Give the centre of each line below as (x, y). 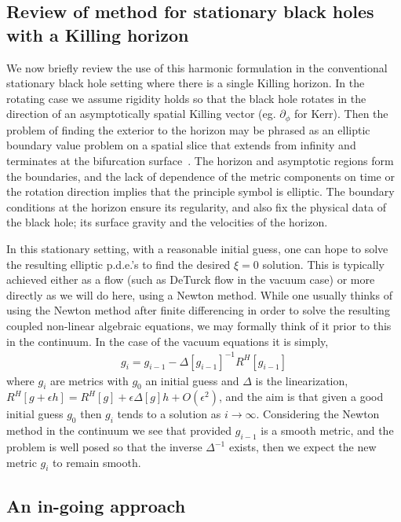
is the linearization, (302, 380)
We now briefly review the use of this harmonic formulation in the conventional (197, 67)
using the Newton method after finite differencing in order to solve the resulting (198, 310)
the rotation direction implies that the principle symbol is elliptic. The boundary (200, 191)
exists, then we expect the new (303, 447)
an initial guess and (192, 380)
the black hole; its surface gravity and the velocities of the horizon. (167, 222)
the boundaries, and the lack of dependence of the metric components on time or (200, 176)
